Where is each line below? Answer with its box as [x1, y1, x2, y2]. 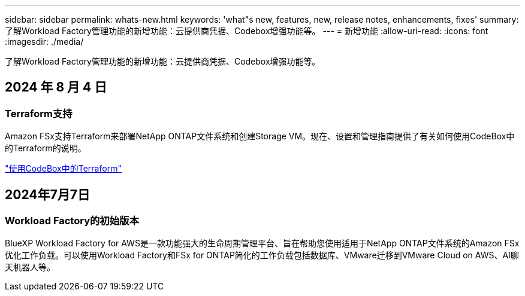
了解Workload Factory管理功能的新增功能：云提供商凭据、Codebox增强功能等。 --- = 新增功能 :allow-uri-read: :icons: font [5, 26, 488, 36]
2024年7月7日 [5, 187, 90, 202]
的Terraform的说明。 [5, 143, 86, 154]
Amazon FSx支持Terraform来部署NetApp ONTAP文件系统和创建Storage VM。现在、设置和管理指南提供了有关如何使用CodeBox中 [5, 131, 515, 142]
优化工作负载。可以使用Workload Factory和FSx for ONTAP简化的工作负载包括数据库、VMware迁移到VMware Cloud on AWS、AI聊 [5, 250, 519, 261]
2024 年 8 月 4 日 [5, 80, 107, 95]
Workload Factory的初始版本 [5, 215, 139, 227]
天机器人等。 [5, 262, 55, 273]
